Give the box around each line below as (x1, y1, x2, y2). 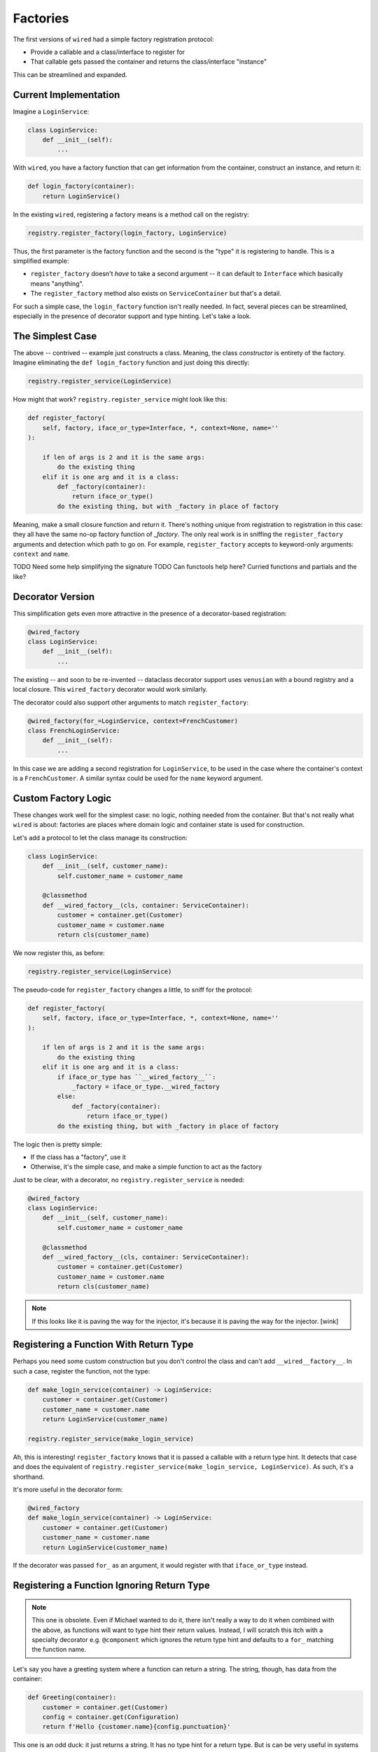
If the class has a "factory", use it (30, 1153, 126, 1161)
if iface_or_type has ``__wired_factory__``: (57, 1073, 216, 1081)
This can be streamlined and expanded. (13, 70, 127, 78)
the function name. (31, 1645, 87, 1654)
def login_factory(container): (27, 182, 136, 191)
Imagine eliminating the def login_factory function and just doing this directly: (13, 358, 250, 367)
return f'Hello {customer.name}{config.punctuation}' (42, 1723, 231, 1731)
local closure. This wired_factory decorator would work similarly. (13, 685, 208, 694)
